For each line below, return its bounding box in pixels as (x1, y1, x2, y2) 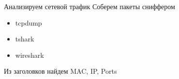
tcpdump (15, 17, 42, 27)
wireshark (15, 50, 44, 60)
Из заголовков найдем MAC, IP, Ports (4, 66, 117, 76)
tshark (15, 34, 34, 44)
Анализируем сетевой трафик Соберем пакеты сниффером (4, 1, 175, 11)
